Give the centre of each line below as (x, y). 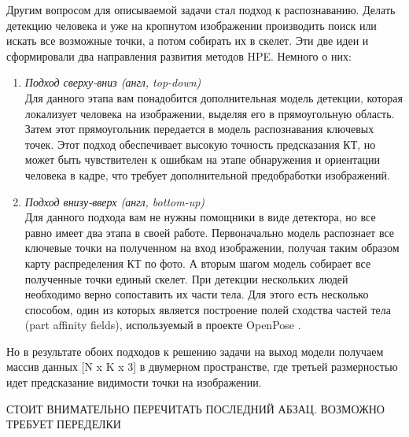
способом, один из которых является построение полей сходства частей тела (208, 309)
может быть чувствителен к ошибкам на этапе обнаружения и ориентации (203, 159)
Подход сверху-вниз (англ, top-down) (113, 82)
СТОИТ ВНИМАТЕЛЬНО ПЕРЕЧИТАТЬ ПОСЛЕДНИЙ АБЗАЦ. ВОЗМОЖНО (195, 408)
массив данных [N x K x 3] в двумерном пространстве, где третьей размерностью (202, 367)
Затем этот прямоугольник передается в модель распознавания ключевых (199, 129)
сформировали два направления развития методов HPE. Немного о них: (179, 56)
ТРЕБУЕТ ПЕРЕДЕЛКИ (64, 424)
